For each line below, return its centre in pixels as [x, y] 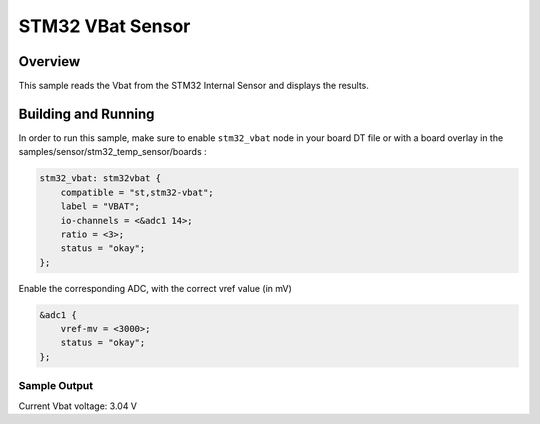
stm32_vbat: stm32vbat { [100, 178]
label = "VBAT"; [100, 206]
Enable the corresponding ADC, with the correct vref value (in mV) [155, 288]
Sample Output [56, 386]
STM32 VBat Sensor [104, 26]
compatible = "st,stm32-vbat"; [137, 192]
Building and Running [86, 113]
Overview [49, 61]
